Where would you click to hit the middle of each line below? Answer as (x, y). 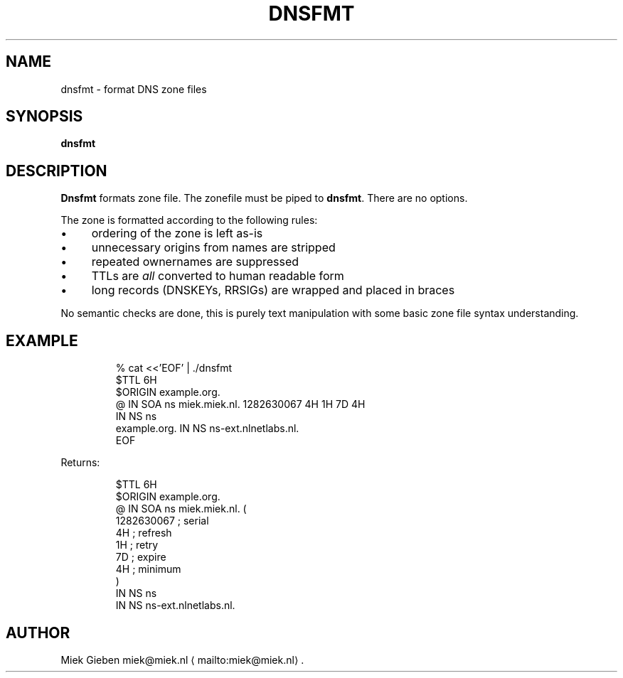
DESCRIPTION (57, 171)
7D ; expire (141, 557)
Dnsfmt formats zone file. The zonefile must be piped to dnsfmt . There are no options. (264, 198)
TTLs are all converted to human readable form (218, 276)
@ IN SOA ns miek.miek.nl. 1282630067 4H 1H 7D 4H (240, 404)
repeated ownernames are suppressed (195, 262)
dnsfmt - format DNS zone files (134, 89)
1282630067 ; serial (162, 521)
